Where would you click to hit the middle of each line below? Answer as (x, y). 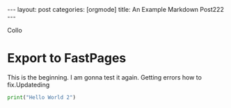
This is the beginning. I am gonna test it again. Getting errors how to (104, 77)
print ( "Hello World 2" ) (42, 97)
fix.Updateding (29, 84)
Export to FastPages (67, 58)
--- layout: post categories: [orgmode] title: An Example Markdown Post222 (115, 9)
